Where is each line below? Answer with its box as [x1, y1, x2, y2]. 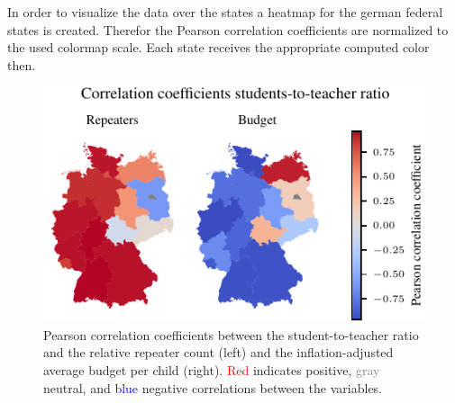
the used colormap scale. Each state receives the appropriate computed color [7, 38, 430, 57]
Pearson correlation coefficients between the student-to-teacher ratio [43, 325, 419, 344]
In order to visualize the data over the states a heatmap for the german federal [7, 3, 443, 21]
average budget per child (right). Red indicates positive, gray [43, 361, 380, 380]
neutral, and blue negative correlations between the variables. [43, 378, 383, 397]
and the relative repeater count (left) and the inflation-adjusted [43, 343, 394, 362]
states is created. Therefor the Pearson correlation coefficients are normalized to [7, 20, 449, 39]
